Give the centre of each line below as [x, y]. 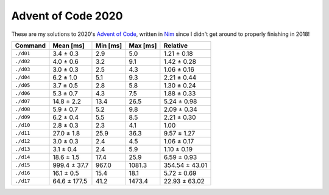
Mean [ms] [69, 46]
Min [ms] [109, 46]
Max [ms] [143, 46]
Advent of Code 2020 [67, 16]
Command [30, 46]
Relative [176, 46]
